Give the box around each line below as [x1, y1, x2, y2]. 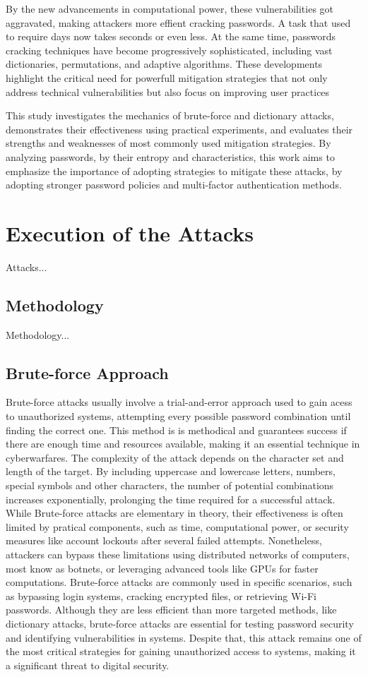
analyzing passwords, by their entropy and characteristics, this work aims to [6, 149, 335, 164]
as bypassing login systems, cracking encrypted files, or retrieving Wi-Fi [6, 588, 316, 603]
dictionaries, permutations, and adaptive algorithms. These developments [6, 56, 323, 71]
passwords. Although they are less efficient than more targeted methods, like [6, 602, 337, 617]
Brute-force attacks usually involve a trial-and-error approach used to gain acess [6, 395, 352, 409]
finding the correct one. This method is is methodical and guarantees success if [6, 422, 347, 437]
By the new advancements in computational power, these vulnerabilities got [6, 1, 334, 16]
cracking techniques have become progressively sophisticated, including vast [6, 42, 333, 57]
